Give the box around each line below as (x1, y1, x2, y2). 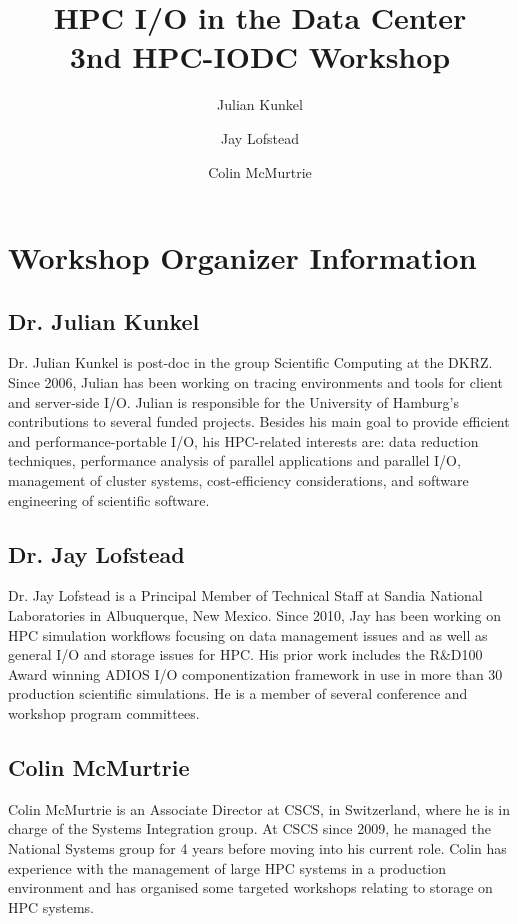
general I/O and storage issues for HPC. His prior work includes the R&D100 (8, 644, 483, 665)
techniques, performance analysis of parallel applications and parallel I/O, (8, 450, 461, 471)
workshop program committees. (8, 703, 200, 723)
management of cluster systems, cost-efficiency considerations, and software (8, 470, 469, 491)
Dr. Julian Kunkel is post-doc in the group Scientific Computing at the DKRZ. (8, 352, 493, 373)
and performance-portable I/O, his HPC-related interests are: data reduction (8, 430, 479, 451)
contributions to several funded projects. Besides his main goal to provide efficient (8, 411, 510, 432)
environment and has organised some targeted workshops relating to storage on (8, 877, 493, 898)
